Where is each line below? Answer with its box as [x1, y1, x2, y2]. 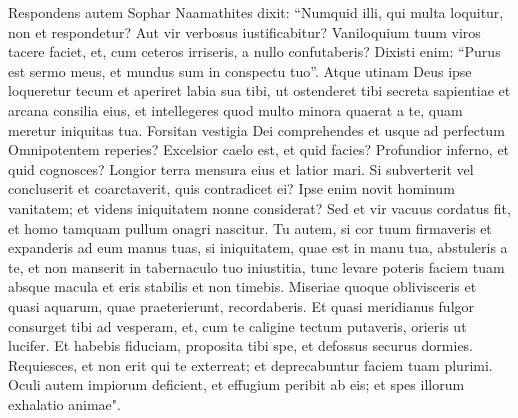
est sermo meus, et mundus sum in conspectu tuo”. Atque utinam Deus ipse [8, 60, 472, 81]
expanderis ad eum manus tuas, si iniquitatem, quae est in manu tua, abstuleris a [8, 237, 508, 258]
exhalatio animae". [8, 393, 121, 414]
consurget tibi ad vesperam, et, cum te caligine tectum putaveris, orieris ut [8, 315, 467, 336]
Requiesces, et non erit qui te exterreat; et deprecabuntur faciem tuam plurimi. [8, 354, 493, 375]
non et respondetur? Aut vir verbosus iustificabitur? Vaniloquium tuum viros [8, 21, 481, 42]
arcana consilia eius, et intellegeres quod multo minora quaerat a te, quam [8, 99, 463, 120]
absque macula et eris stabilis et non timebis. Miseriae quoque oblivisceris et [8, 276, 477, 297]
